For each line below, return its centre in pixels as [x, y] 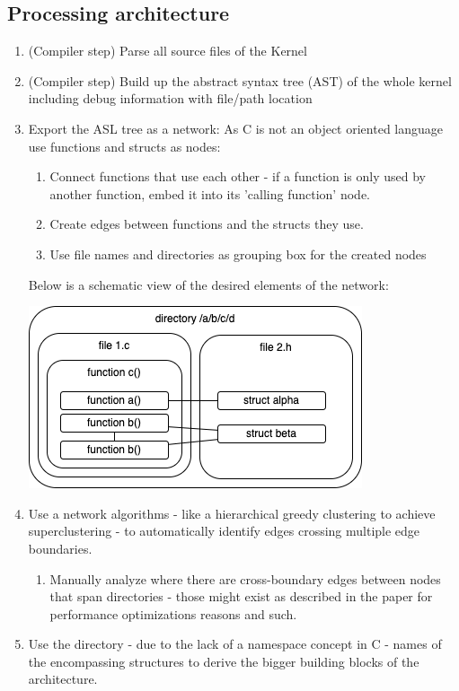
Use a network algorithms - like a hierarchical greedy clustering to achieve [232, 513]
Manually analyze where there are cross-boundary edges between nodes [245, 578]
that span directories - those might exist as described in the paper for [241, 596]
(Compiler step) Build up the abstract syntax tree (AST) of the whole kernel [240, 80]
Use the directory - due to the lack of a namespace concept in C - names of [235, 644]
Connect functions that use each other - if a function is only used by [238, 176]
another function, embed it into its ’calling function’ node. [210, 193]
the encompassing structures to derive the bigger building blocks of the [224, 661]
